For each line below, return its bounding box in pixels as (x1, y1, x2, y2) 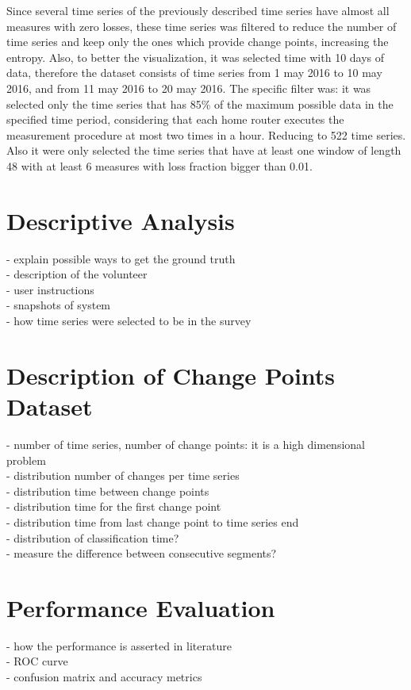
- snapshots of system (6, 297, 111, 313)
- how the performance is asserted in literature (6, 637, 232, 654)
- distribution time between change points (6, 482, 209, 499)
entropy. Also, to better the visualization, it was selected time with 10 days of (6, 48, 385, 65)
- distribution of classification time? (6, 529, 179, 546)
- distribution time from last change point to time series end (6, 513, 299, 530)
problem (6, 451, 46, 468)
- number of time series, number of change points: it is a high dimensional (6, 435, 365, 452)
